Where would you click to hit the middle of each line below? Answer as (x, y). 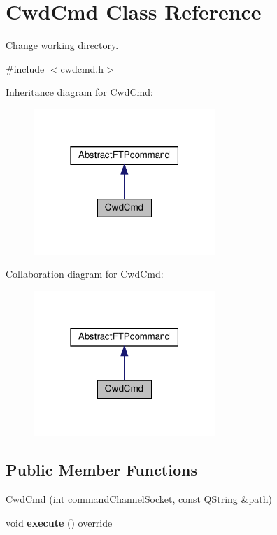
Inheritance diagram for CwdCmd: (79, 92)
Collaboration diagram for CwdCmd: (85, 274)
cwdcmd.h (82, 68)
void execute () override (59, 522)
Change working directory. (62, 45)
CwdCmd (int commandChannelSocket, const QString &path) (139, 499)
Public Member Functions (101, 470)
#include (25, 68)
